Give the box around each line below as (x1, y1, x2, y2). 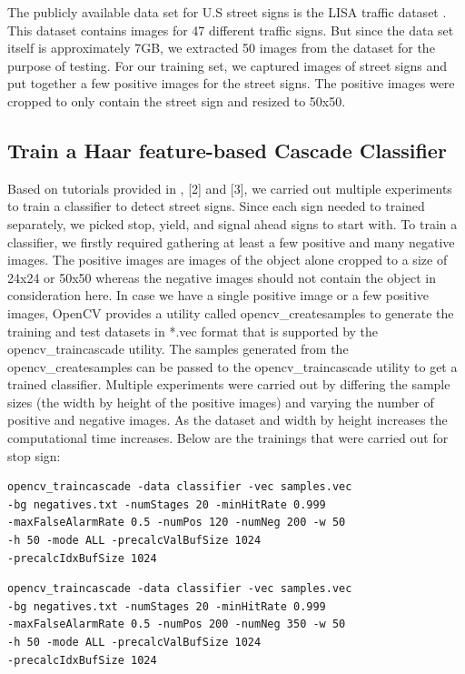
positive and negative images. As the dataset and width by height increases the (7, 410, 448, 429)
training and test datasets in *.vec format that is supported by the (7, 321, 379, 340)
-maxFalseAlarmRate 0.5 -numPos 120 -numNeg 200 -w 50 (7, 516, 346, 529)
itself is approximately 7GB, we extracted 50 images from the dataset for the (7, 38, 435, 57)
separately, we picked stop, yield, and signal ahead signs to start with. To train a (7, 214, 458, 233)
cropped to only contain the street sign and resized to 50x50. (7, 91, 346, 110)
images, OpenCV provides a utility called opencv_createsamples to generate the (7, 303, 454, 322)
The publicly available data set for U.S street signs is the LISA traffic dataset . (7, 3, 447, 21)
